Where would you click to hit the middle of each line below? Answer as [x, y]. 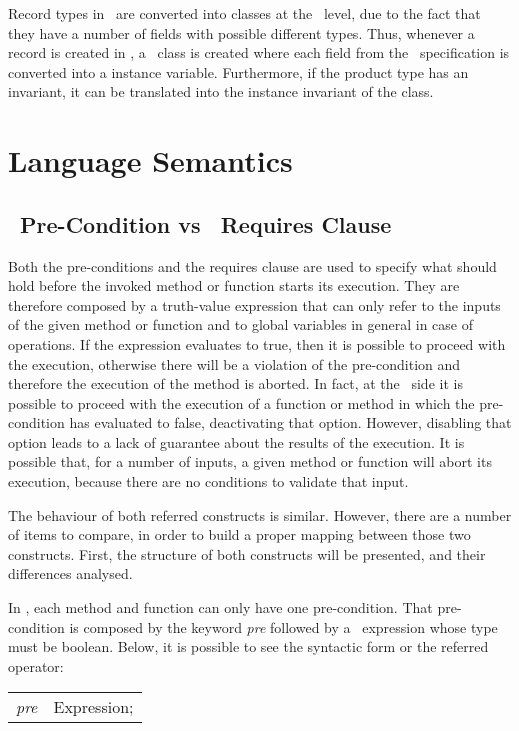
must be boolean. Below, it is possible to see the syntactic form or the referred [248, 646]
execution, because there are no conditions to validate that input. [208, 481]
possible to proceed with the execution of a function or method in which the [241, 402]
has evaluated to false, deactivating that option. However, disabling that [290, 422]
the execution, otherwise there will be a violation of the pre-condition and [234, 363]
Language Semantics [150, 160]
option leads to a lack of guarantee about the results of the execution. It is [236, 441]
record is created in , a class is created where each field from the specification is [259, 52]
